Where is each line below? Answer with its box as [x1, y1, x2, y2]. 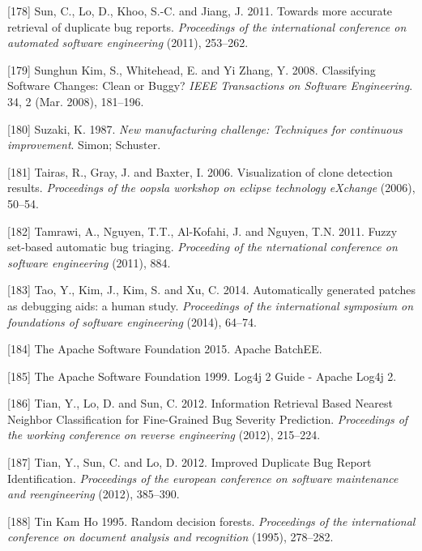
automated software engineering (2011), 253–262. [7, 34, 249, 51]
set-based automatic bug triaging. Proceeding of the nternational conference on [7, 238, 398, 255]
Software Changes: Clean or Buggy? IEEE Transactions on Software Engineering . [7, 77, 413, 94]
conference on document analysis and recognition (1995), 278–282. [7, 528, 334, 545]
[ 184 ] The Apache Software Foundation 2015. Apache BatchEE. [7, 340, 322, 357]
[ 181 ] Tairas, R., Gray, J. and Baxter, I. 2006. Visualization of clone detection [7, 163, 393, 180]
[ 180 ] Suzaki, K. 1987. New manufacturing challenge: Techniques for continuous [7, 120, 403, 137]
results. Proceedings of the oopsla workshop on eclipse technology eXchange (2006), [7, 179, 416, 196]
